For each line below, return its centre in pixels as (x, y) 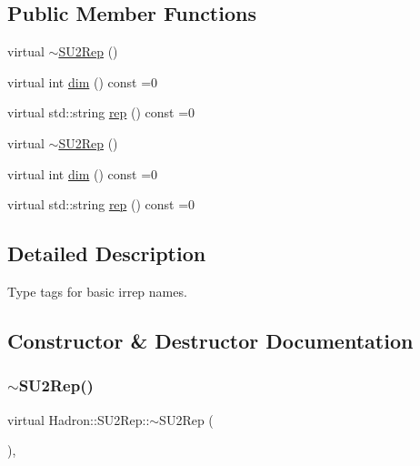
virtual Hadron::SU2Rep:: (79, 419)
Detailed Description (107, 253)
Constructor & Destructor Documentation (210, 340)
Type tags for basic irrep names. (97, 291)
